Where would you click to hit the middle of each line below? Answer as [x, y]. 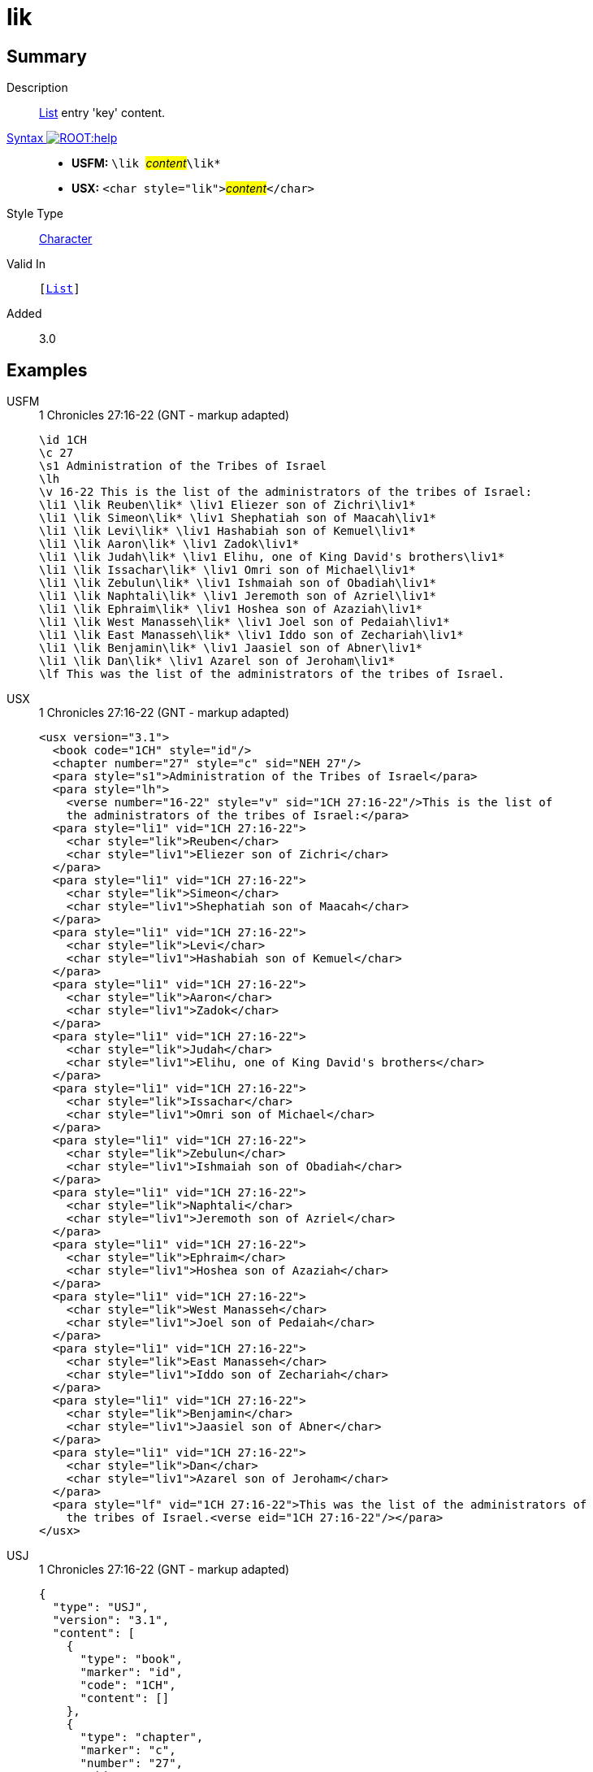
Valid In [26, 264]
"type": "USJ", [100, 1607]
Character [66, 239]
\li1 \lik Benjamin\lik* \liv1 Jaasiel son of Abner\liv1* [231, 648]
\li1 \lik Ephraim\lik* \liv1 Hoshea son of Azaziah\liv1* [231, 609]
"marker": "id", [132, 1672]
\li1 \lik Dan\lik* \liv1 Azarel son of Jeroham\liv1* [217, 661]
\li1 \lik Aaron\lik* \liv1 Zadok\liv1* [169, 544]
